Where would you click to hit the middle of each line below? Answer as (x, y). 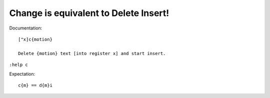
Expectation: (22, 74)
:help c (19, 65)
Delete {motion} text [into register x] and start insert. (92, 53)
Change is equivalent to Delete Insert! (89, 13)
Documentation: (26, 28)
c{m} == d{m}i (35, 85)
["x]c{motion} (35, 39)
